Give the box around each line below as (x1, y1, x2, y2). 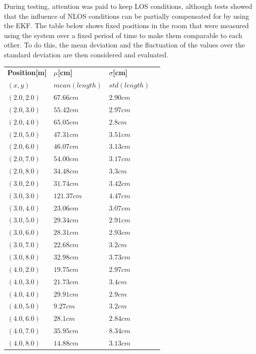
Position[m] (7, 67, 47, 78)
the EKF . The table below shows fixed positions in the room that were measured (4, 20, 249, 31)
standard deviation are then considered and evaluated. (4, 49, 169, 59)
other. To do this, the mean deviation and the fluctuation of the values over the (4, 40, 245, 50)
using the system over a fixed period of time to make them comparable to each (4, 30, 243, 40)
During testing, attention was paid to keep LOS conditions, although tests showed (4, 1, 253, 11)
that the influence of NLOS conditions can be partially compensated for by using (4, 10, 250, 21)
